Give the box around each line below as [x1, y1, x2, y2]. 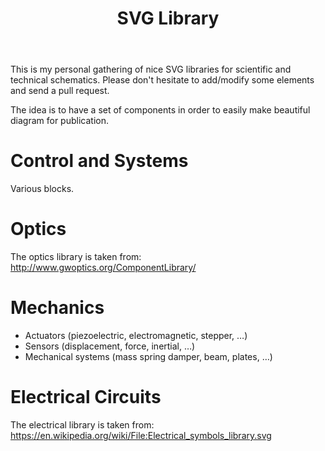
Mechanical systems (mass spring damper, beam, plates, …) [24, 351, 273, 362]
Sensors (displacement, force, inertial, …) [24, 340, 196, 352]
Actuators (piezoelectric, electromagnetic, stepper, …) [24, 330, 248, 341]
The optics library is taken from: [10, 251, 142, 263]
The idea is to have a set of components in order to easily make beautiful [10, 104, 311, 116]
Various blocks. [10, 183, 75, 195]
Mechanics [10, 297, 105, 319]
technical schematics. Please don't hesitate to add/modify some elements [10, 74, 315, 86]
